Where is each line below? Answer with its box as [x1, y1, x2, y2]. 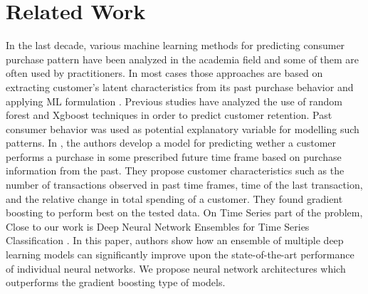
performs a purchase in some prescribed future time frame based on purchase [6, 149, 342, 164]
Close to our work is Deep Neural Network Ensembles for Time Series [6, 219, 310, 233]
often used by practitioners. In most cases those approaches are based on [6, 65, 323, 80]
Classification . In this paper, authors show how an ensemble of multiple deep [6, 233, 344, 248]
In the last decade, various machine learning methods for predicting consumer [6, 38, 345, 53]
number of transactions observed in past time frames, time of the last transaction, [6, 177, 363, 192]
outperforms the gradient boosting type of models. [6, 275, 226, 290]
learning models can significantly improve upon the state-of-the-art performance [6, 247, 354, 262]
